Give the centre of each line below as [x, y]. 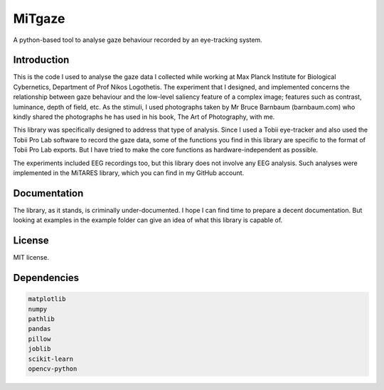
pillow [39, 339]
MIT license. [31, 258]
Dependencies [46, 278]
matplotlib [47, 299]
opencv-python [53, 369]
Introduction [41, 60]
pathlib [41, 319]
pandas [39, 329]
